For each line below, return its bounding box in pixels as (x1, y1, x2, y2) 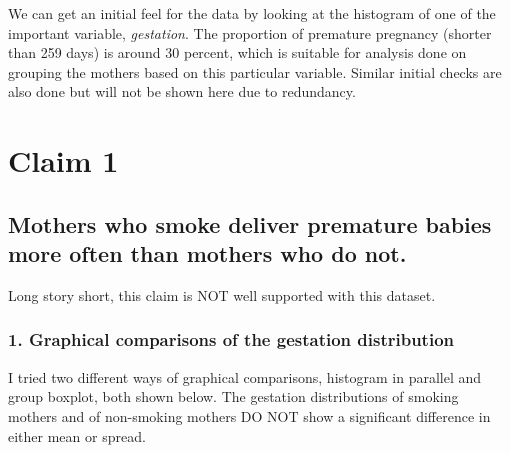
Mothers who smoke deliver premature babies (8, 208, 492, 239)
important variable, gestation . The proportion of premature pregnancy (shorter (8, 22, 492, 43)
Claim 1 (8, 140, 119, 181)
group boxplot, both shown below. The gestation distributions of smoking (8, 386, 459, 407)
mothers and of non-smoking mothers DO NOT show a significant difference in (8, 405, 491, 426)
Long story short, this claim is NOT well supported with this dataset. (8, 284, 436, 305)
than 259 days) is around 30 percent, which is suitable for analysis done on (8, 42, 467, 63)
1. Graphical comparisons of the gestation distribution (8, 327, 455, 352)
